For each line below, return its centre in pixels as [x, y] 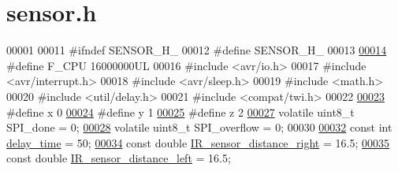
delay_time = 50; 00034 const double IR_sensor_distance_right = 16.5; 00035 [198, 142]
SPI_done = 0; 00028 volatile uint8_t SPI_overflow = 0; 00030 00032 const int [199, 127]
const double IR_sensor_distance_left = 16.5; [119, 158]
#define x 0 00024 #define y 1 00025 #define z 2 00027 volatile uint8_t [180, 112]
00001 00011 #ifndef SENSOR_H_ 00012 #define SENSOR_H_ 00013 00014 [197, 50]
